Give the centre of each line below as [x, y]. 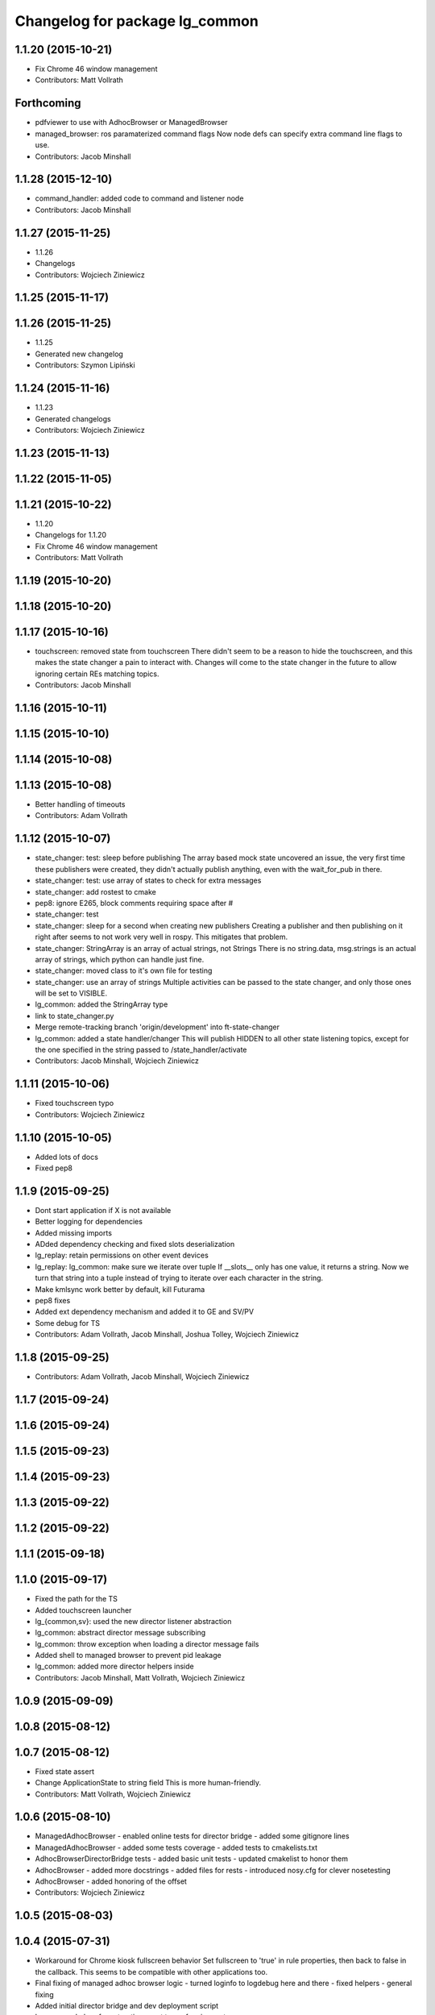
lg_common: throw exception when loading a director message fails [147, 1643]
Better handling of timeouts [80, 804]
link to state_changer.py [75, 1016]
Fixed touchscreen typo [75, 1103]
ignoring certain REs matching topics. [97, 674]
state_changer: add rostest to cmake [95, 891]
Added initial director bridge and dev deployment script [127, 2005]
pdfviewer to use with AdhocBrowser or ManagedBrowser [131, 123]
